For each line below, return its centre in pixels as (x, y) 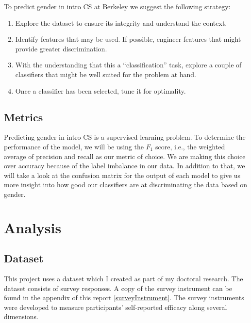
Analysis (33, 227)
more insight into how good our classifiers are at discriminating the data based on (126, 185)
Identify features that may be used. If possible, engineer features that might (128, 39)
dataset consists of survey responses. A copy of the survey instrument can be (118, 288)
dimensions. (21, 316)
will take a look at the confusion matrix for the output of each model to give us (122, 175)
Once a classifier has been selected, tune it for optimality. (100, 90)
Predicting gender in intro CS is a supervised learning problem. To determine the (125, 137)
